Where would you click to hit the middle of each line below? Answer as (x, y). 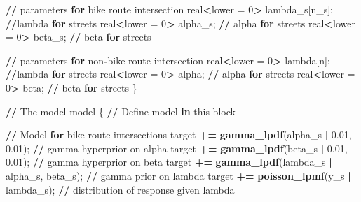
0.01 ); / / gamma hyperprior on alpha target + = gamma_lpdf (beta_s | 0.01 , (177, 148)
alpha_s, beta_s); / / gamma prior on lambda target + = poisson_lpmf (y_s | (178, 175)
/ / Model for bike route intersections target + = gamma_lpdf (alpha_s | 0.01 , (179, 135)
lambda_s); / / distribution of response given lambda (120, 189)
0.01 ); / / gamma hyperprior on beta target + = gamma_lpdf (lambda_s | (169, 162)
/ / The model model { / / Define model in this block (121, 111)
